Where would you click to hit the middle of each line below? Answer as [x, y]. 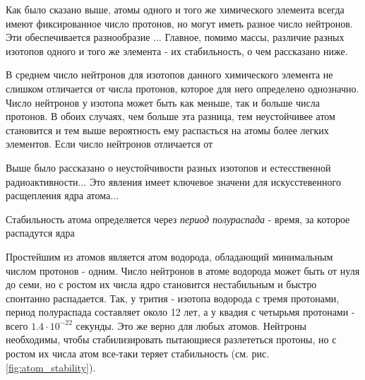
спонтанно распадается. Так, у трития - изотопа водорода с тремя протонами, [173, 298]
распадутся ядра [40, 233]
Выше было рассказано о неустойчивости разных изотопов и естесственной [168, 167]
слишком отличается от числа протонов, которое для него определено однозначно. [182, 88]
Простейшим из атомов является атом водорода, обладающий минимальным [169, 256]
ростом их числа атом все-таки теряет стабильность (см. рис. [138, 354]
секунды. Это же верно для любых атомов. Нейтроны [191, 325]
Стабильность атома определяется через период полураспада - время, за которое [178, 219]
